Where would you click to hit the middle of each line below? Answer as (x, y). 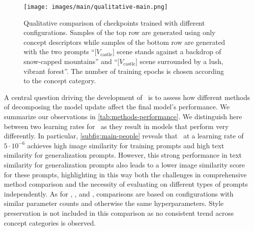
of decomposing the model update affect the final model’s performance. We (117, 107)
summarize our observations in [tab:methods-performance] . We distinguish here (123, 116)
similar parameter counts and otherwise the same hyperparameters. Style (114, 203)
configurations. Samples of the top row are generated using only (120, 32)
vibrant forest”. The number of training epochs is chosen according (124, 71)
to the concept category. (60, 81)
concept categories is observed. (50, 222)
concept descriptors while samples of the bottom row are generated (124, 42)
